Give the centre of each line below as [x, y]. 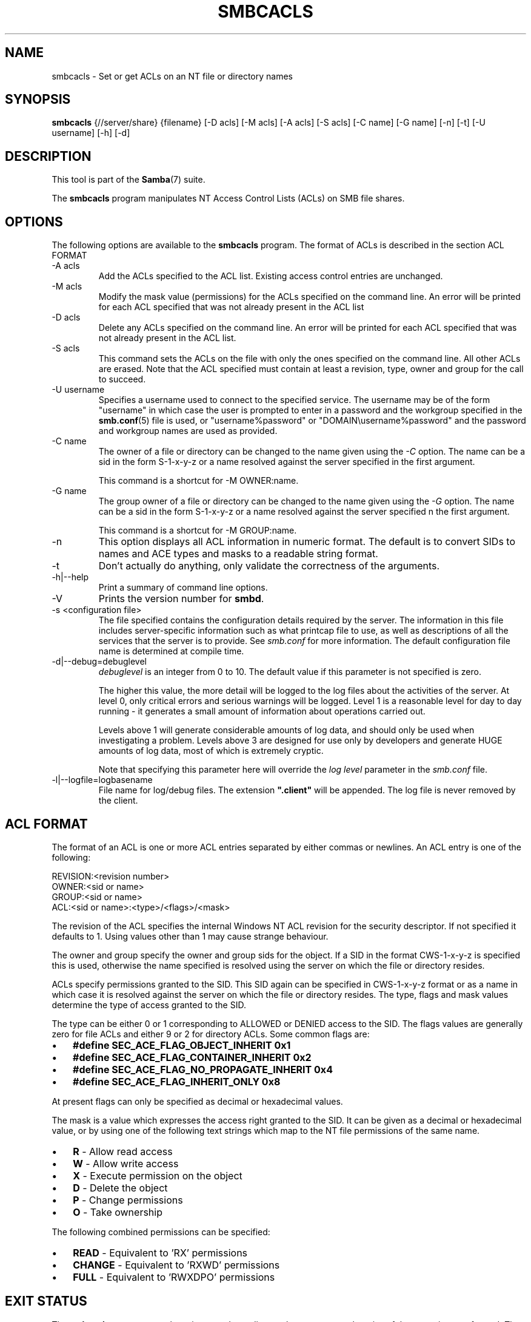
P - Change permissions [128, 1200]
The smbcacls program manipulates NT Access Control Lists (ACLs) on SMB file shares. [228, 198]
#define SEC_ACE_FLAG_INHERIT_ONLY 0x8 [177, 1081]
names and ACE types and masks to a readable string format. [238, 554]
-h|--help [70, 577]
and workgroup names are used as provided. [188, 431]
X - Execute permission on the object [158, 1175]
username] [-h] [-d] [91, 133]
